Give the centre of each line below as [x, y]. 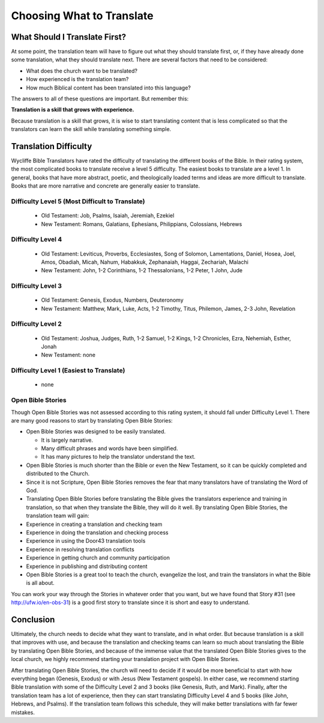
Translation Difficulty [52, 146]
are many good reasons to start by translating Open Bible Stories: [92, 420]
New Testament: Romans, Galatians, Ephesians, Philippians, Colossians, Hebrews [142, 224]
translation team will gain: [58, 516]
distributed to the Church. [58, 474]
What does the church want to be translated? [82, 71]
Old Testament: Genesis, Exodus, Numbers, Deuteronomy [112, 300]
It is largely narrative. [67, 440]
